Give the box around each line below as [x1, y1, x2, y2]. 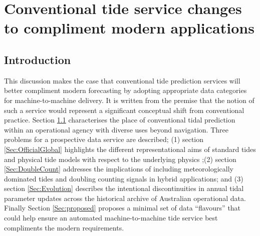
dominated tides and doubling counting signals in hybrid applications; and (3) [4, 173, 243, 183]
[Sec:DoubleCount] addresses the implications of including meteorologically [4, 163, 233, 174]
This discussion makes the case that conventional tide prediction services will [4, 75, 240, 85]
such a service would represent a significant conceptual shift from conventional [4, 104, 244, 115]
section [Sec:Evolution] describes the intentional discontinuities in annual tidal [4, 183, 244, 193]
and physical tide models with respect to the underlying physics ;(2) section [4, 153, 236, 164]
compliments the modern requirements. [4, 222, 124, 232]
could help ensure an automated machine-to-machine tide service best [4, 212, 218, 223]
